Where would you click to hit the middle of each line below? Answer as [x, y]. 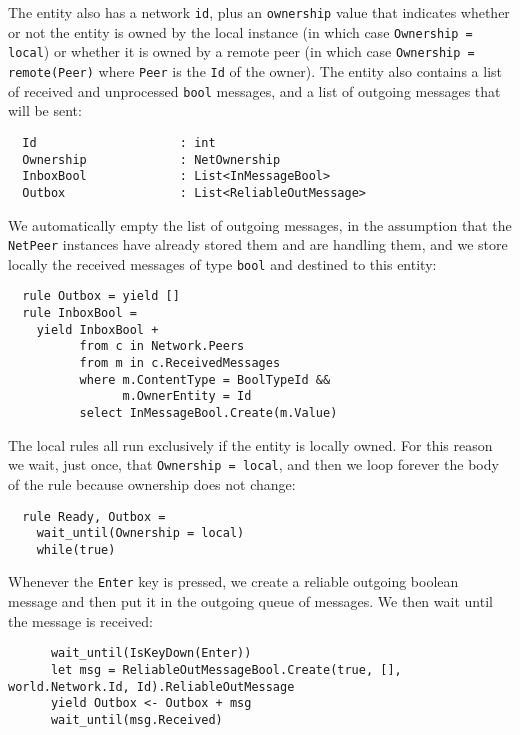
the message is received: [80, 620]
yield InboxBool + [97, 329]
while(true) [76, 549]
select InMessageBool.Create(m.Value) [208, 413]
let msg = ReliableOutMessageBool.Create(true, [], [226, 669]
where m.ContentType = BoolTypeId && [205, 379]
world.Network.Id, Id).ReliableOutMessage [151, 686]
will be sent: [45, 110]
